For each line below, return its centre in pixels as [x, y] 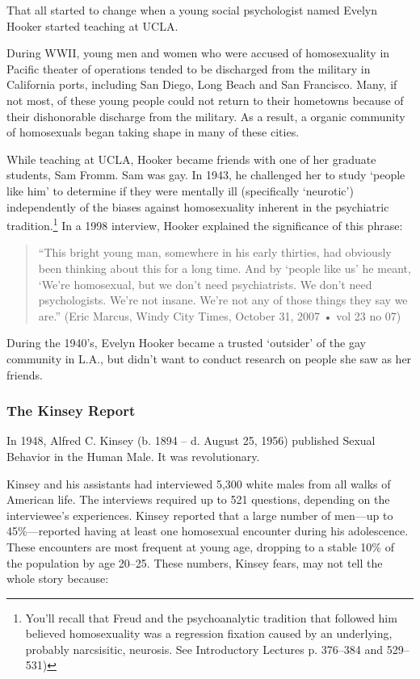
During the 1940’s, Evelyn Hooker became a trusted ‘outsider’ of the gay [186, 343]
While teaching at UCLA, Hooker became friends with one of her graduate [191, 159]
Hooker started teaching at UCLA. [92, 25]
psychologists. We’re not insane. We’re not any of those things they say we [223, 300]
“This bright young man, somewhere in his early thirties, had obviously [215, 252]
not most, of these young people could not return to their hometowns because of [205, 100]
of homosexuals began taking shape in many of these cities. [153, 132]
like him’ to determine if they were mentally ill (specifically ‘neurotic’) [180, 190]
